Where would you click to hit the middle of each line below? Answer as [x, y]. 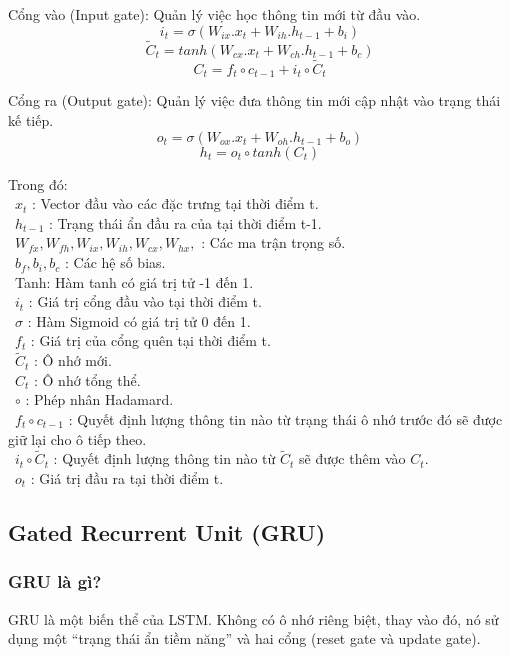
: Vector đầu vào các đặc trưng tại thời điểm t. [175, 203]
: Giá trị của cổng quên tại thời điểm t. [150, 340]
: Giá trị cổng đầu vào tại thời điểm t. [145, 301]
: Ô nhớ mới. [73, 360]
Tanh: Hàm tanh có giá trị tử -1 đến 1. [134, 281]
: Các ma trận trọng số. [273, 242]
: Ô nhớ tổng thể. [87, 379]
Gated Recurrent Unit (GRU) [167, 532]
